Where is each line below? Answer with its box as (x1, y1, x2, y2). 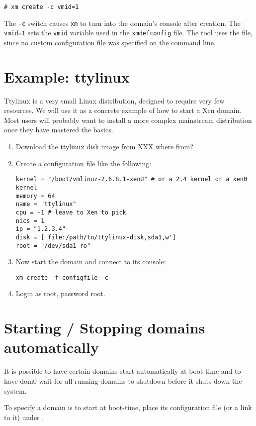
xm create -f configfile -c (15, 274, 108, 281)
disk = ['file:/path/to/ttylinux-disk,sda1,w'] (15, 233, 176, 241)
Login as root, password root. (15, 288, 105, 299)
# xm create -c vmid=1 (4, 3, 79, 10)
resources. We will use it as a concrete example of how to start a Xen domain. (4, 105, 242, 115)
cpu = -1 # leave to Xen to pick (15, 209, 126, 216)
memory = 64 (15, 192, 55, 200)
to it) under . (4, 412, 44, 422)
